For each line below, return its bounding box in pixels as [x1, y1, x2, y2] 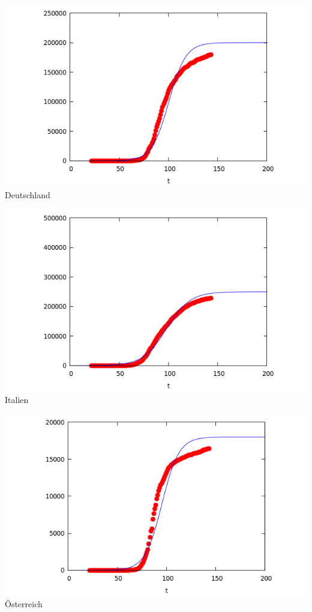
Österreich [5, 598, 43, 610]
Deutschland [5, 188, 50, 201]
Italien [5, 393, 29, 405]
